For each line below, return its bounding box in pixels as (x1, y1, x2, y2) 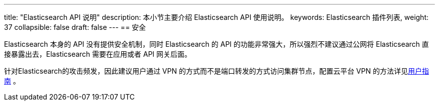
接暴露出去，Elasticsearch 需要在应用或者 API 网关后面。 (4, 50, 192, 58)
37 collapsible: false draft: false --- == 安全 (4, 23, 146, 31)
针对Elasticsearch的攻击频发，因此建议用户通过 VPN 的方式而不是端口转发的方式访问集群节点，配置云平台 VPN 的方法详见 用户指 (4, 67, 429, 75)
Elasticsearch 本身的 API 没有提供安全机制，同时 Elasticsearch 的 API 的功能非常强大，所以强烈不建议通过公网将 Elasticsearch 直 (4, 40, 429, 48)
